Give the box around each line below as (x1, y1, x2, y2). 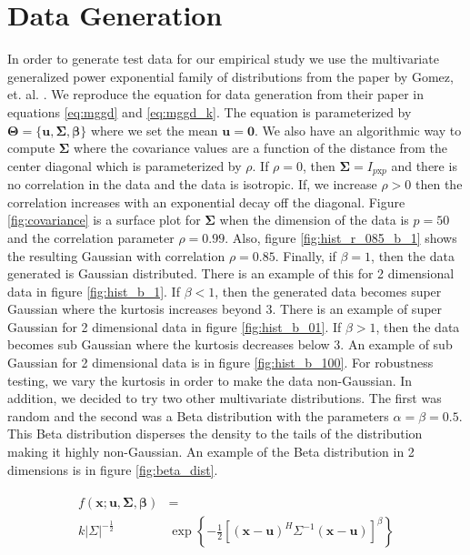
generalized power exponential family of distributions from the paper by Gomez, (7, 66, 454, 86)
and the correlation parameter (7, 227, 175, 247)
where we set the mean (90, 120, 218, 139)
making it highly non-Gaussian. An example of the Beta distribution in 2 (7, 442, 415, 461)
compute (7, 138, 55, 157)
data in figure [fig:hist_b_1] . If (7, 281, 180, 300)
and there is (391, 156, 457, 175)
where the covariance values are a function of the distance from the (74, 138, 448, 157)
